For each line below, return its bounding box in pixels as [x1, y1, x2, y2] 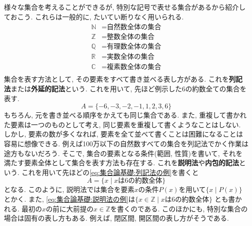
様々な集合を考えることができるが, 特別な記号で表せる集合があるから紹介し [4, 2, 246, 12]
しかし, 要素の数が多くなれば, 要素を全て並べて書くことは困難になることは [4, 129, 243, 139]
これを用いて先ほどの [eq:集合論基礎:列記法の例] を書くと [21, 167, 199, 177]
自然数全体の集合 [107, 24, 162, 31]
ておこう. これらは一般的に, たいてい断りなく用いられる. [4, 11, 184, 21]
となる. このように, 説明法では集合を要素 [4, 184, 134, 194]
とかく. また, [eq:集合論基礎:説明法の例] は [4, 193, 135, 204]
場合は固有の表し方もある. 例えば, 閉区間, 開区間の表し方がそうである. [4, 213, 229, 223]
